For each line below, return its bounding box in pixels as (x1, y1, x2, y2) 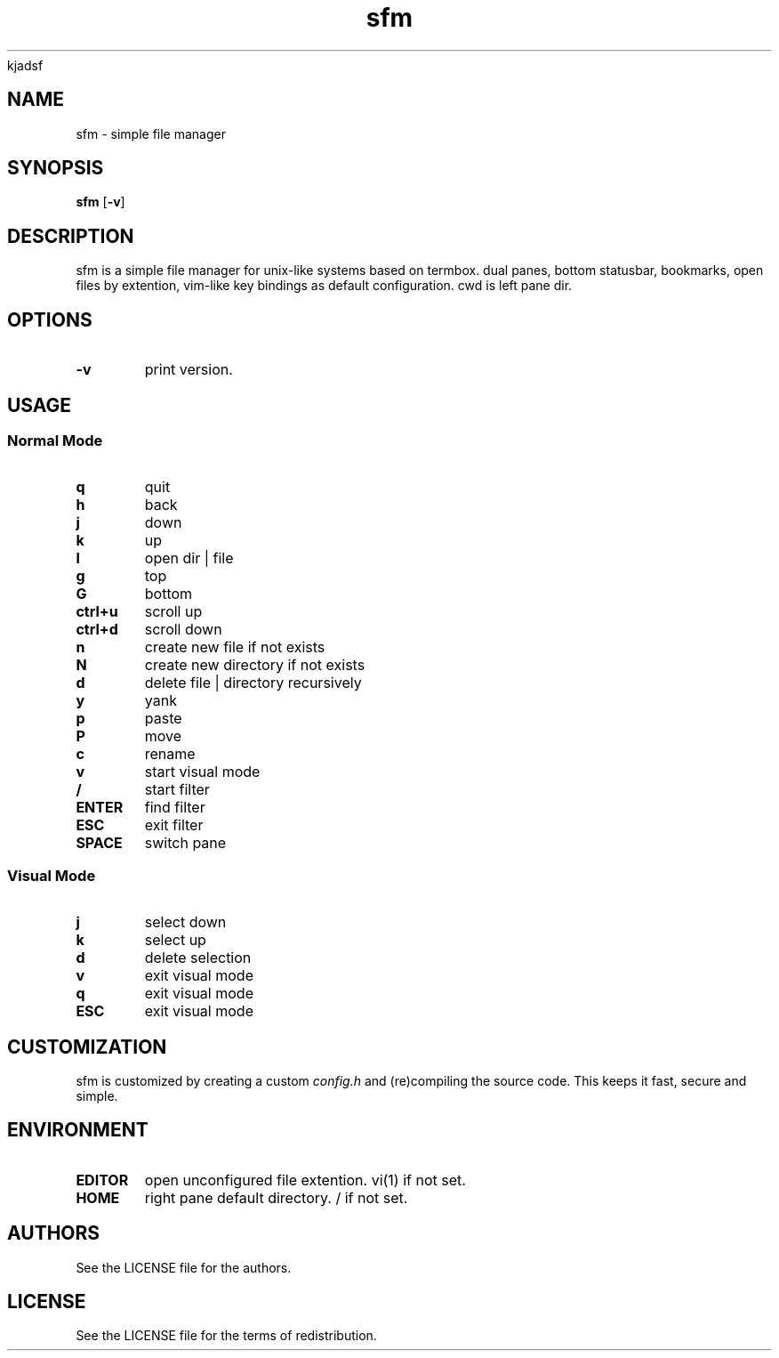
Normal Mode (7, 431, 103, 449)
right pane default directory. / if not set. (144, 1188, 408, 1207)
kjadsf (7, 57, 44, 73)
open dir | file (144, 549, 234, 568)
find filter (144, 798, 205, 817)
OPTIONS (7, 308, 92, 331)
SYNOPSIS (7, 157, 104, 180)
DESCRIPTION (7, 224, 134, 247)
